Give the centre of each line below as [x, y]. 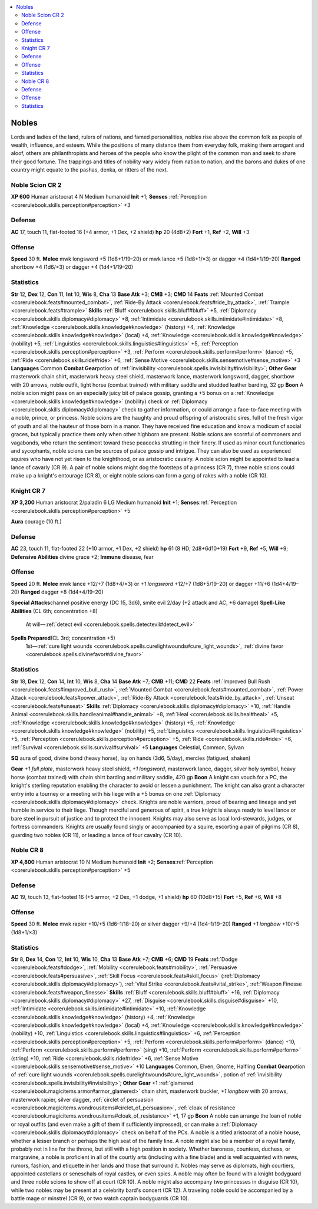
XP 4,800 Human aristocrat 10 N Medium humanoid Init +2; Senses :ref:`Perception [112, 862]
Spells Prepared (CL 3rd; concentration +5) [63, 638]
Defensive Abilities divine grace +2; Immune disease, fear [82, 556]
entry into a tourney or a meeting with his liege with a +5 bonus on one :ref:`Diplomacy [116, 793]
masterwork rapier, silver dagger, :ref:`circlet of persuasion [82, 1099]
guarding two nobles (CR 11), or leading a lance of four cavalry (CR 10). [97, 835]
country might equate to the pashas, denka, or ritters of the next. [90, 170]
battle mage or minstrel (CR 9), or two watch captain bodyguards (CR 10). [100, 1198]
